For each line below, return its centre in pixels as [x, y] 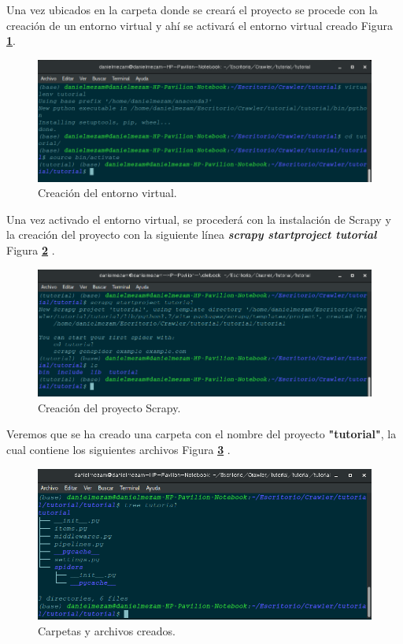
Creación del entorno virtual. [107, 193]
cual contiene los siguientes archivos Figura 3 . [118, 449]
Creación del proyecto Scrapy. [109, 407]
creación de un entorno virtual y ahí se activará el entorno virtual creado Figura [200, 25]
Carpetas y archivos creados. [107, 631]
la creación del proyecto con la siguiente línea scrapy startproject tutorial [192, 235]
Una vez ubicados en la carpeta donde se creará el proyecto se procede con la [192, 9]
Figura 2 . [31, 249]
